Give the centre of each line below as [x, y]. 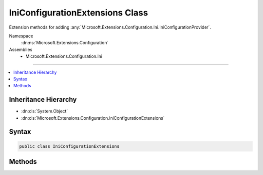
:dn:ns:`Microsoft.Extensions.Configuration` [65, 43]
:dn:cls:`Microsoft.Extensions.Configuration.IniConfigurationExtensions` [93, 118]
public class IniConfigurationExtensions [69, 146]
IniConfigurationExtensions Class [78, 13]
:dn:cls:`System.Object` [45, 111]
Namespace [21, 36]
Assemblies [21, 49]
